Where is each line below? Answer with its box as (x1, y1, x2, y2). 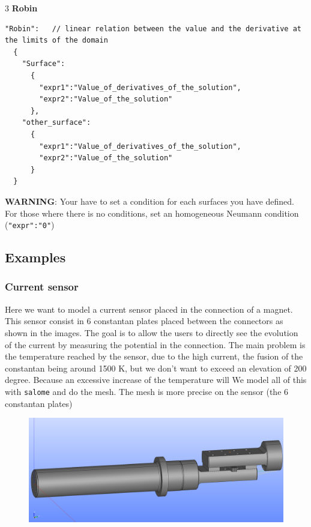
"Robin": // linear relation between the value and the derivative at (5, 24, 301, 33)
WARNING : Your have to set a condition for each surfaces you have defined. (5, 194, 295, 207)
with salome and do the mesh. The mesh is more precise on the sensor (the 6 (5, 385, 289, 397)
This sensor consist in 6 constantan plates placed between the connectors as (5, 315, 283, 327)
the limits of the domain (5, 36, 108, 45)
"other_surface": (22, 118, 91, 127)
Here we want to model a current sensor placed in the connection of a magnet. (5, 303, 293, 315)
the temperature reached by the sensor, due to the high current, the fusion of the (5, 350, 303, 363)
